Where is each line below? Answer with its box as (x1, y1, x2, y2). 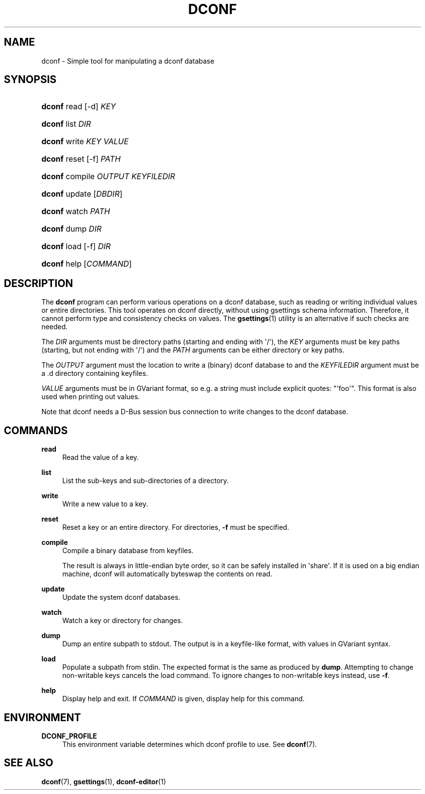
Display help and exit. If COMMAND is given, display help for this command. (62, 694, 305, 703)
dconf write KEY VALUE (41, 136, 129, 147)
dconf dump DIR (41, 224, 102, 234)
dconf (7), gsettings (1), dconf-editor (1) (41, 777, 166, 786)
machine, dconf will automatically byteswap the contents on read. (62, 570, 273, 578)
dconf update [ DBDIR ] (41, 189, 123, 199)
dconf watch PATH (41, 206, 110, 217)
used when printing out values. (41, 392, 140, 401)
